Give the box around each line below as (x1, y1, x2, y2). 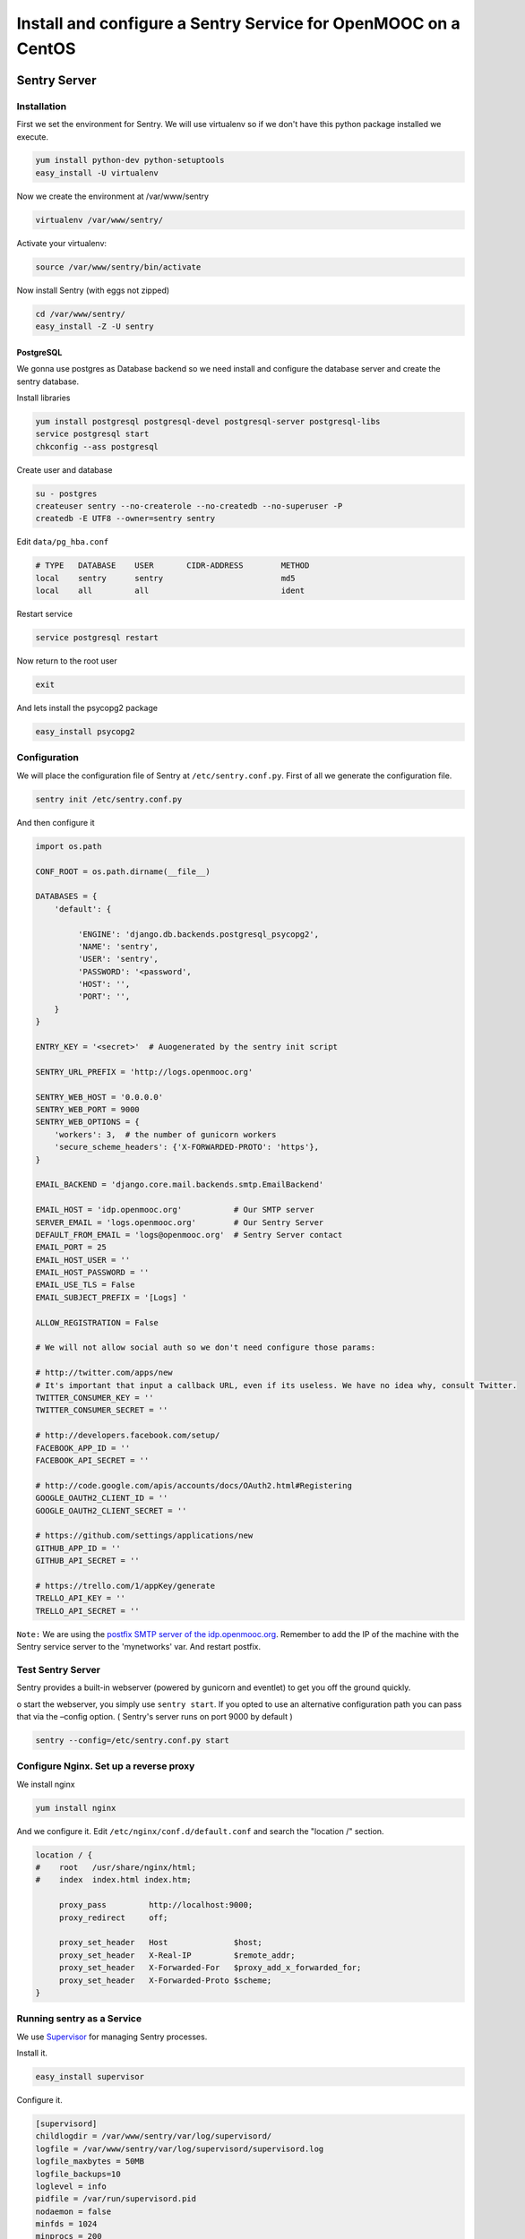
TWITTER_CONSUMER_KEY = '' (35, 1393, 154, 1403)
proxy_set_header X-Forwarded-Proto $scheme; (58, 1975, 272, 1986)
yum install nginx (35, 1803, 116, 1813)
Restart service (16, 609, 73, 620)
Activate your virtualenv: (16, 237, 108, 248)
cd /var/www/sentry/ (35, 309, 125, 319)
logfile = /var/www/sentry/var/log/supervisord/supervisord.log (35, 2143, 324, 2154)
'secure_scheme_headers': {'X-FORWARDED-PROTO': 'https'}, (54, 1142, 320, 1153)
